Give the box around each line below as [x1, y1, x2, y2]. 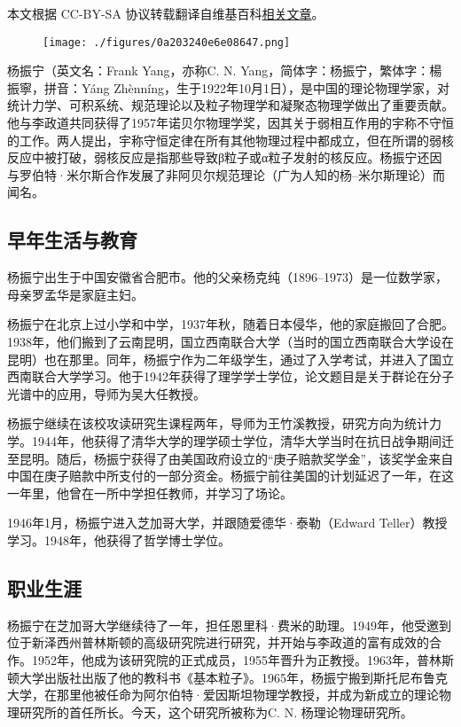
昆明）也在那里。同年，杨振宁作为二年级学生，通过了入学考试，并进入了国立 [7, 349, 454, 368]
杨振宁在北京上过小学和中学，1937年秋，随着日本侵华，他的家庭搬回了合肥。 [7, 315, 454, 333]
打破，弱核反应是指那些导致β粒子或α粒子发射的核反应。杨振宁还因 [56, 148, 442, 167]
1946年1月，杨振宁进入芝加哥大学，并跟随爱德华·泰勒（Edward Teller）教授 [7, 513, 448, 532]
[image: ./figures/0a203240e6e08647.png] [43, 35, 291, 49]
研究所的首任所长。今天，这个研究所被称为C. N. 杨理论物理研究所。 [19, 702, 413, 721]
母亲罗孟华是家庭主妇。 [7, 285, 144, 303]
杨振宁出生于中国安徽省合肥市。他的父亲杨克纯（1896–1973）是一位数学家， [7, 268, 448, 286]
